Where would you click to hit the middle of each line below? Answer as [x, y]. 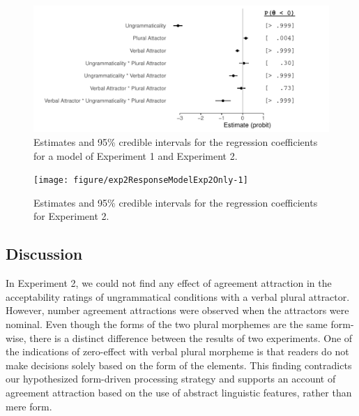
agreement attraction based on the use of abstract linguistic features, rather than [179, 392]
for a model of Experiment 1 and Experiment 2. [136, 155]
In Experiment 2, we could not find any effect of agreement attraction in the [169, 283]
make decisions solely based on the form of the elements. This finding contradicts [179, 365]
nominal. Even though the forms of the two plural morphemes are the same [167, 324]
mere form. [29, 406]
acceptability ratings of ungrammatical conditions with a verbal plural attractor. [178, 296]
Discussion [44, 254]
